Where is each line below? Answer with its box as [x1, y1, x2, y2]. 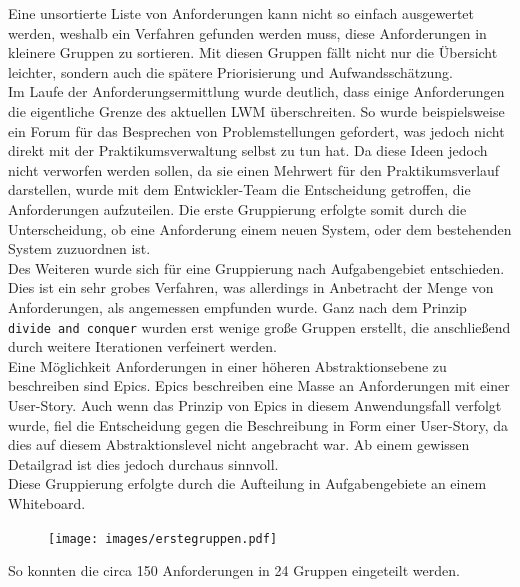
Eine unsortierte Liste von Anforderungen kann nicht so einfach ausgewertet [8, 3, 475, 23]
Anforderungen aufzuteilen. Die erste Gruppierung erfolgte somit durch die [8, 198, 467, 219]
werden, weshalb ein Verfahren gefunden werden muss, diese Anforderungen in [8, 22, 487, 43]
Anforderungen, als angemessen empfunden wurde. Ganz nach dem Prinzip [8, 296, 467, 317]
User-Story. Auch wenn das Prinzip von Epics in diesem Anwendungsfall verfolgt [8, 394, 502, 415]
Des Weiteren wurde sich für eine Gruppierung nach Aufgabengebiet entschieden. [8, 257, 505, 278]
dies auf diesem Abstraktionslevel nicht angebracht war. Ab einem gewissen [8, 434, 470, 455]
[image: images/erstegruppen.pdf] [48, 531, 278, 546]
